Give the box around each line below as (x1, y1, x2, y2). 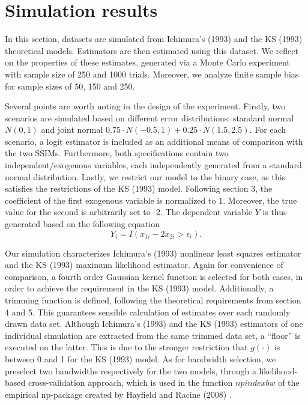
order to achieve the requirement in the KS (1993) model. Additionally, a (5, 282, 274, 294)
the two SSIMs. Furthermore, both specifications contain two (5, 147, 229, 159)
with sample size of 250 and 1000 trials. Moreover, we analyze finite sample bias (5, 67, 299, 80)
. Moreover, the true (223, 193, 297, 206)
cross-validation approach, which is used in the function (28, 376, 233, 389)
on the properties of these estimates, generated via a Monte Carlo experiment (5, 56, 290, 69)
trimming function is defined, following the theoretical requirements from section (5, 294, 301, 306)
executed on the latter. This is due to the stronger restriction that (5, 341, 248, 353)
